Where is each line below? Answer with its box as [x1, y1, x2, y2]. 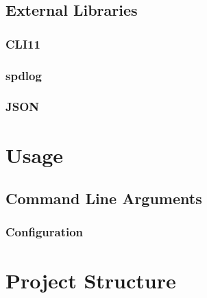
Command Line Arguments [5, 188, 202, 209]
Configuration [5, 223, 84, 240]
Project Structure [5, 266, 176, 294]
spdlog [5, 66, 42, 84]
